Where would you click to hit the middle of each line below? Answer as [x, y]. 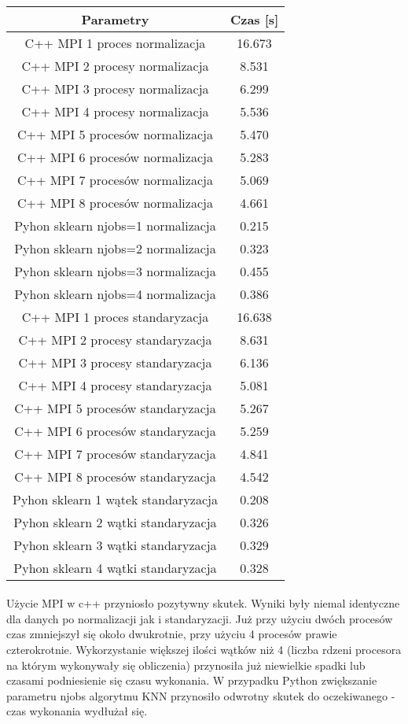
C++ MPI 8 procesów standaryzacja [115, 476]
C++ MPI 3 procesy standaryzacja [115, 362]
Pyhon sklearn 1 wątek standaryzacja [115, 499]
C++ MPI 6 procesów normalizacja [115, 157]
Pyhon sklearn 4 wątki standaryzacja [115, 567]
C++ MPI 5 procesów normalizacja [115, 134]
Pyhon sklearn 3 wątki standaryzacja [115, 545]
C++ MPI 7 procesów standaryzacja [115, 453]
